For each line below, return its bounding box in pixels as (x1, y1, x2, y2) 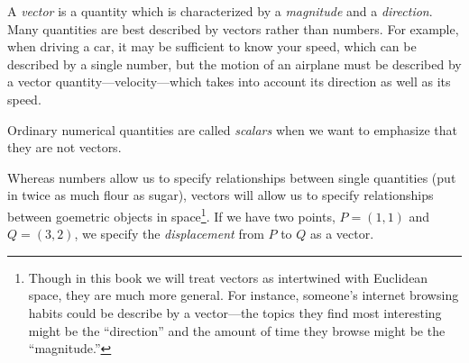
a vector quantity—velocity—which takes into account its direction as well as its (7, 72, 451, 91)
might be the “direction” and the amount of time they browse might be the (28, 321, 446, 340)
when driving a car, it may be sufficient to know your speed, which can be (7, 37, 417, 56)
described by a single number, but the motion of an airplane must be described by (7, 54, 462, 73)
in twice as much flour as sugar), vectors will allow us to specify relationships (7, 186, 434, 204)
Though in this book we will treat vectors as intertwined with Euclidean (28, 268, 428, 286)
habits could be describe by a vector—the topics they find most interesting (28, 303, 442, 322)
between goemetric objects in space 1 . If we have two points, (7, 204, 336, 225)
